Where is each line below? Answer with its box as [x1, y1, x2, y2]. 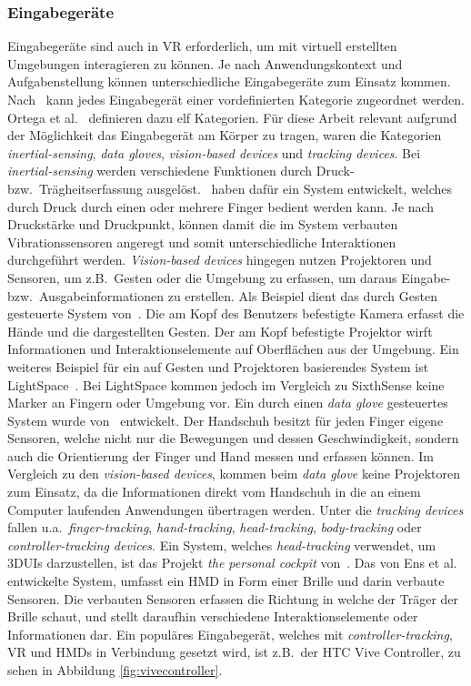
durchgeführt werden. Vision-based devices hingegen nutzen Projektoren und [7, 250, 432, 269]
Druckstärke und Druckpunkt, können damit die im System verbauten [7, 215, 398, 234]
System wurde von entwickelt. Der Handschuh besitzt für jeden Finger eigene [7, 410, 444, 429]
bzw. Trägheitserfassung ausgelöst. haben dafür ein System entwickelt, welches [7, 178, 453, 197]
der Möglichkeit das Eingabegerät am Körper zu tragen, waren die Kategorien [7, 126, 442, 145]
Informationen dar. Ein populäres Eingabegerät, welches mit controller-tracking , [7, 624, 453, 643]
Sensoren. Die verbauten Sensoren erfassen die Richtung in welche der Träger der [7, 589, 459, 608]
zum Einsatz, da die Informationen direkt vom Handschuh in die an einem [7, 482, 421, 501]
